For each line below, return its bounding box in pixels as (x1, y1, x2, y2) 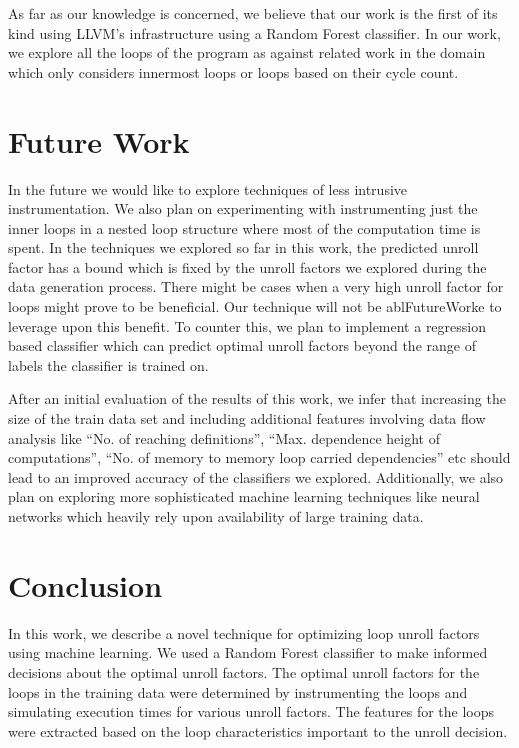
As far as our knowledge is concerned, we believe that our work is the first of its (8, 3, 498, 23)
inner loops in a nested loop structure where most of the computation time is (8, 217, 481, 238)
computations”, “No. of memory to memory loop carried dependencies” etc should (8, 447, 511, 468)
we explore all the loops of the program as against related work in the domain (8, 42, 486, 63)
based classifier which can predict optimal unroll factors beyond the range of (8, 335, 476, 356)
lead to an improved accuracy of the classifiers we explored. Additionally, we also (8, 466, 504, 487)
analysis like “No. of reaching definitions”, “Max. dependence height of (8, 427, 440, 448)
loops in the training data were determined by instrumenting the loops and (8, 681, 468, 702)
